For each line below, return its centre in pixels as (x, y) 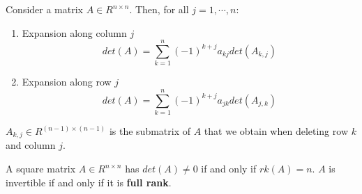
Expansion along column (74, 32)
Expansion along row (67, 82)
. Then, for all (159, 9)
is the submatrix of (150, 131)
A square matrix (41, 169)
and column (31, 145)
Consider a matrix (44, 9)
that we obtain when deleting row (276, 131)
